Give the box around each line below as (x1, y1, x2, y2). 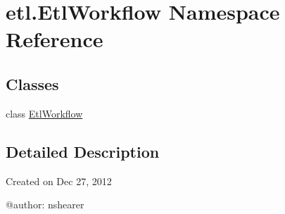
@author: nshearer (6, 197, 84, 212)
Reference (6, 25, 103, 53)
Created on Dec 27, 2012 (6, 173, 112, 188)
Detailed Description (6, 140, 160, 162)
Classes (6, 73, 59, 94)
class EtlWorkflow (6, 106, 83, 120)
